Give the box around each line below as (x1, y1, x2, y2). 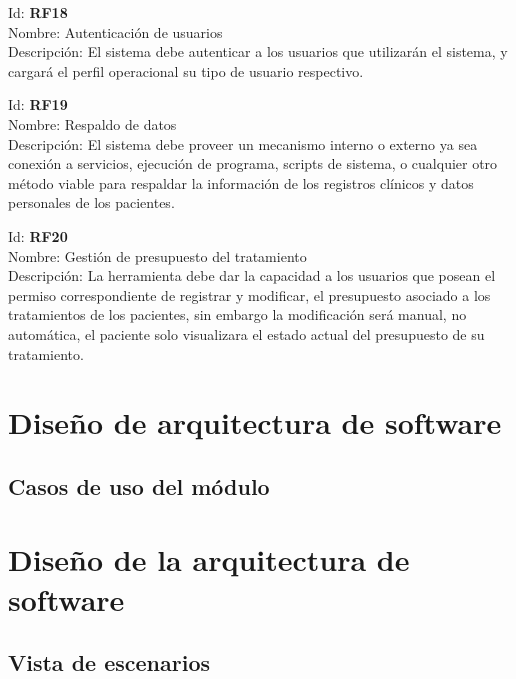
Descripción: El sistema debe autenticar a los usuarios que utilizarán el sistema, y (8, 41, 508, 62)
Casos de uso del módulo (8, 470, 270, 501)
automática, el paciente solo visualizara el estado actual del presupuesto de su (8, 323, 485, 344)
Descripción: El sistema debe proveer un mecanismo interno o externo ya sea (8, 133, 478, 154)
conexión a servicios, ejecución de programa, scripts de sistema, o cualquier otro (8, 153, 498, 174)
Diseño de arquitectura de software (8, 402, 502, 443)
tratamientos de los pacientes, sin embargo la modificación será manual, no (8, 304, 467, 325)
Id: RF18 (8, 2, 68, 22)
